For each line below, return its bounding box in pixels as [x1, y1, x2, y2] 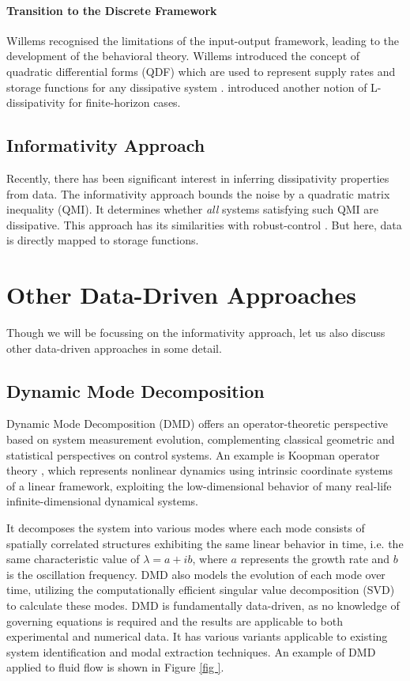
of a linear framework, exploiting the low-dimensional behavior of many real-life [6, 477, 392, 494]
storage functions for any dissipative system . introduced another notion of [6, 78, 367, 95]
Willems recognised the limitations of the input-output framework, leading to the [6, 32, 399, 48]
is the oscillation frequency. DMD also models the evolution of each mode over [6, 566, 386, 582]
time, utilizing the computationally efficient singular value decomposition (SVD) [6, 581, 395, 598]
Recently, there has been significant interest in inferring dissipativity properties [6, 169, 389, 186]
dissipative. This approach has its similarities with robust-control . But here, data [6, 216, 402, 233]
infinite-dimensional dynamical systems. [6, 493, 198, 509]
